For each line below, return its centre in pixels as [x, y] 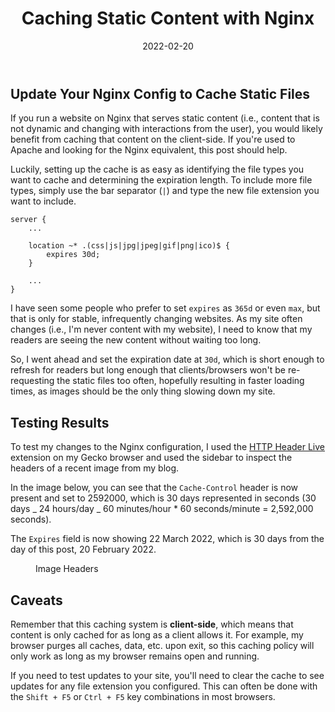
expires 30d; [73, 255]
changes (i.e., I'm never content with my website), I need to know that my [161, 329]
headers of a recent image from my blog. [95, 468]
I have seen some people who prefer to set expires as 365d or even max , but [165, 308]
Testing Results [60, 422]
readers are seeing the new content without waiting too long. [136, 340]
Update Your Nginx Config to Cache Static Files [160, 93]
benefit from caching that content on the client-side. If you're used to [153, 139]
